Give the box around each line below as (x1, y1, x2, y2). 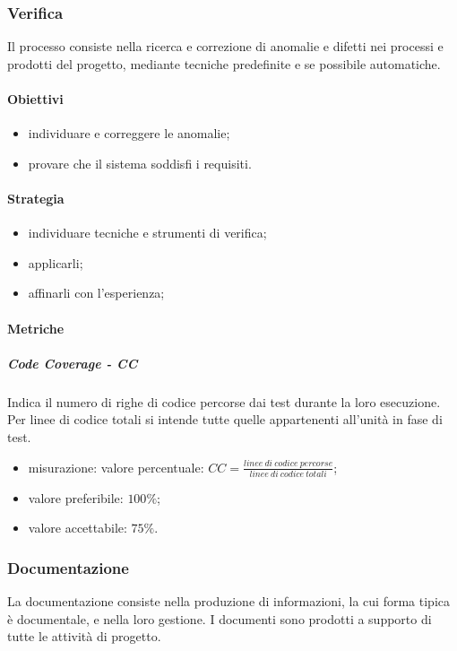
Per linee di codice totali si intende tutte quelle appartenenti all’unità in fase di (7, 410, 443, 429)
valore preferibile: (28, 488, 124, 507)
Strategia (7, 188, 65, 207)
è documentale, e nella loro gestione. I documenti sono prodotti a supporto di (7, 609, 432, 628)
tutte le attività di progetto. (7, 627, 161, 646)
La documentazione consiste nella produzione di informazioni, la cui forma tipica (7, 592, 450, 611)
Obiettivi (7, 90, 64, 108)
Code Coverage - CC (7, 353, 138, 372)
